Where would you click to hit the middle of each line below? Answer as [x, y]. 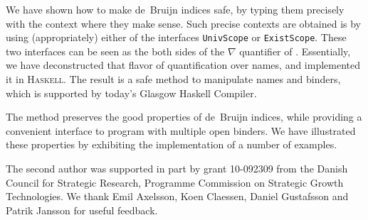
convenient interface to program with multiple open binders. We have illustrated [181, 130]
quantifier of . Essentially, [295, 51]
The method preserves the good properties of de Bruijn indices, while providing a [184, 117]
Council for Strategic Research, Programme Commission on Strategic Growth [175, 182]
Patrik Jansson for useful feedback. [82, 210]
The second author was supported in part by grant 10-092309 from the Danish [177, 168]
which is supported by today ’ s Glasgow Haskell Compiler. [131, 93]
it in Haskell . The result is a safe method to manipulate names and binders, [173, 79]
